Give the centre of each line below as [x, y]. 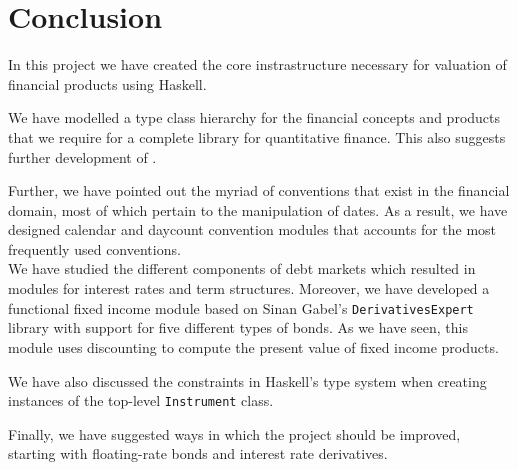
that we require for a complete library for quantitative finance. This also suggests [257, 136]
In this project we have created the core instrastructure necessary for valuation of [257, 64]
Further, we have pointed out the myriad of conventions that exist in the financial [259, 190]
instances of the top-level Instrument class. [141, 400]
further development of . [82, 156]
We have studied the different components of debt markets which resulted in [242, 268]
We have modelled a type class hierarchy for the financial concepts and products [254, 117]
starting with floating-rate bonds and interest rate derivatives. [198, 453]
